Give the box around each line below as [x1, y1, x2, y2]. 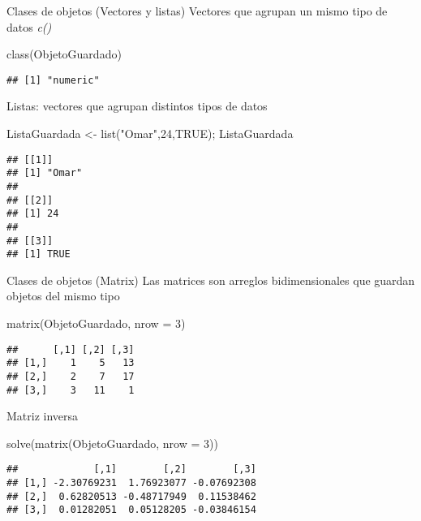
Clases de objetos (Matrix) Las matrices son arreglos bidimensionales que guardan [6, 271, 415, 288]
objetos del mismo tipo [6, 287, 120, 304]
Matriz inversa [6, 407, 79, 424]
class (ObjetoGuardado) [6, 45, 122, 62]
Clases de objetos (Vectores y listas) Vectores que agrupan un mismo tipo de [6, 2, 388, 19]
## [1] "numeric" [6, 74, 100, 86]
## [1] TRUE [6, 248, 71, 260]
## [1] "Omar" [6, 167, 83, 179]
